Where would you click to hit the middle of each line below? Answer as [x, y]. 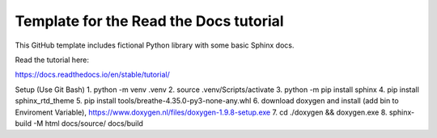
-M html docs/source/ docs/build [88, 123]
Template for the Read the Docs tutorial [149, 21]
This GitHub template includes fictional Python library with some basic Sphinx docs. [155, 45]
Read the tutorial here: [52, 60]
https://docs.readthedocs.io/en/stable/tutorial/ [92, 75]
